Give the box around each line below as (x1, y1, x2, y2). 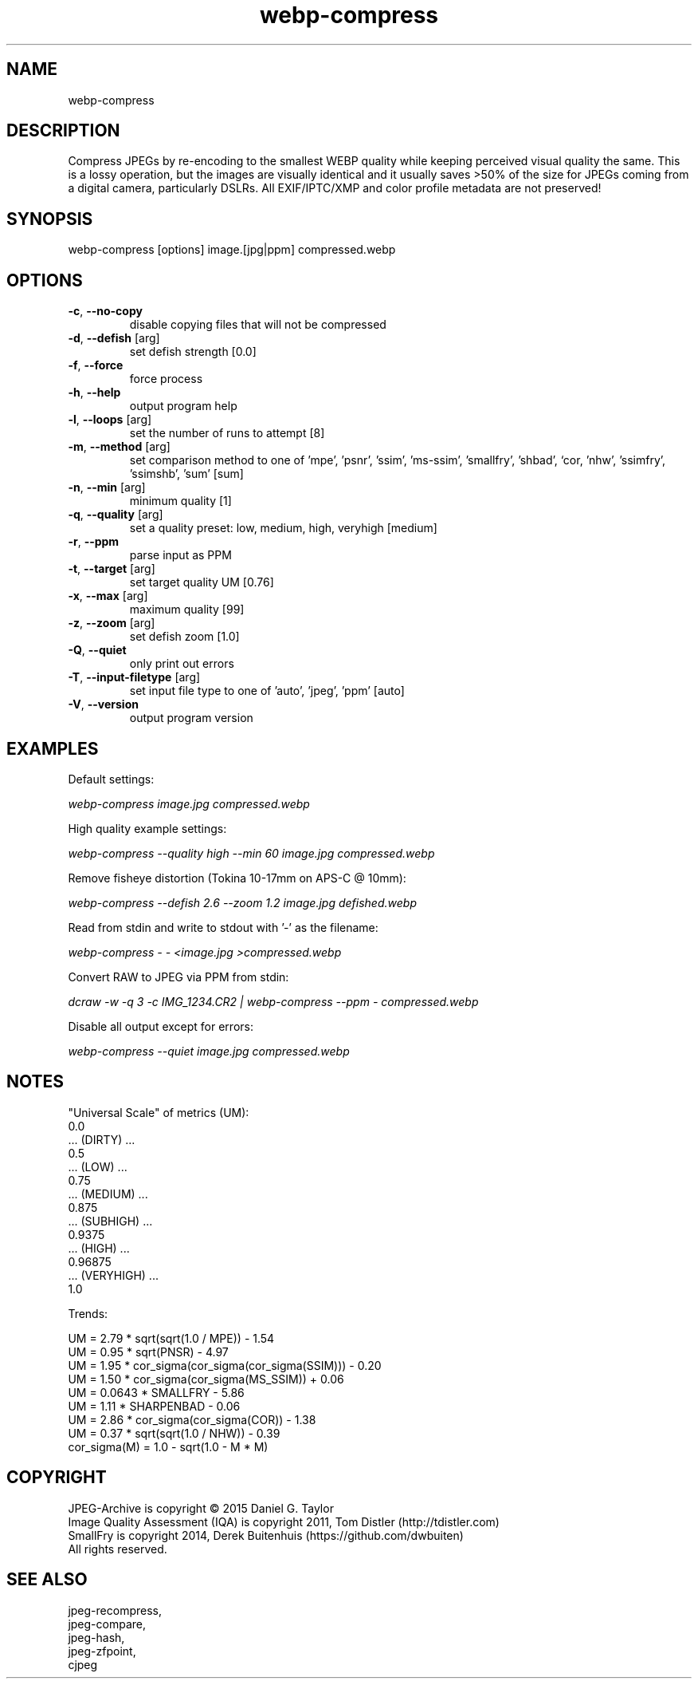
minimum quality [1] (129, 494, 232, 508)
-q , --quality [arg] (68, 507, 163, 522)
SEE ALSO (6, 1569, 88, 1590)
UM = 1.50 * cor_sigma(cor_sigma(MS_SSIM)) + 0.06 (68, 1371, 344, 1386)
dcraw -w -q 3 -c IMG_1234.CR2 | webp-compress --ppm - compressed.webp (68, 994, 479, 1008)
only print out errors (129, 657, 234, 671)
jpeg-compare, (68, 1616, 147, 1631)
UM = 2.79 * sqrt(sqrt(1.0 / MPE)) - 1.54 (68, 1331, 275, 1345)
